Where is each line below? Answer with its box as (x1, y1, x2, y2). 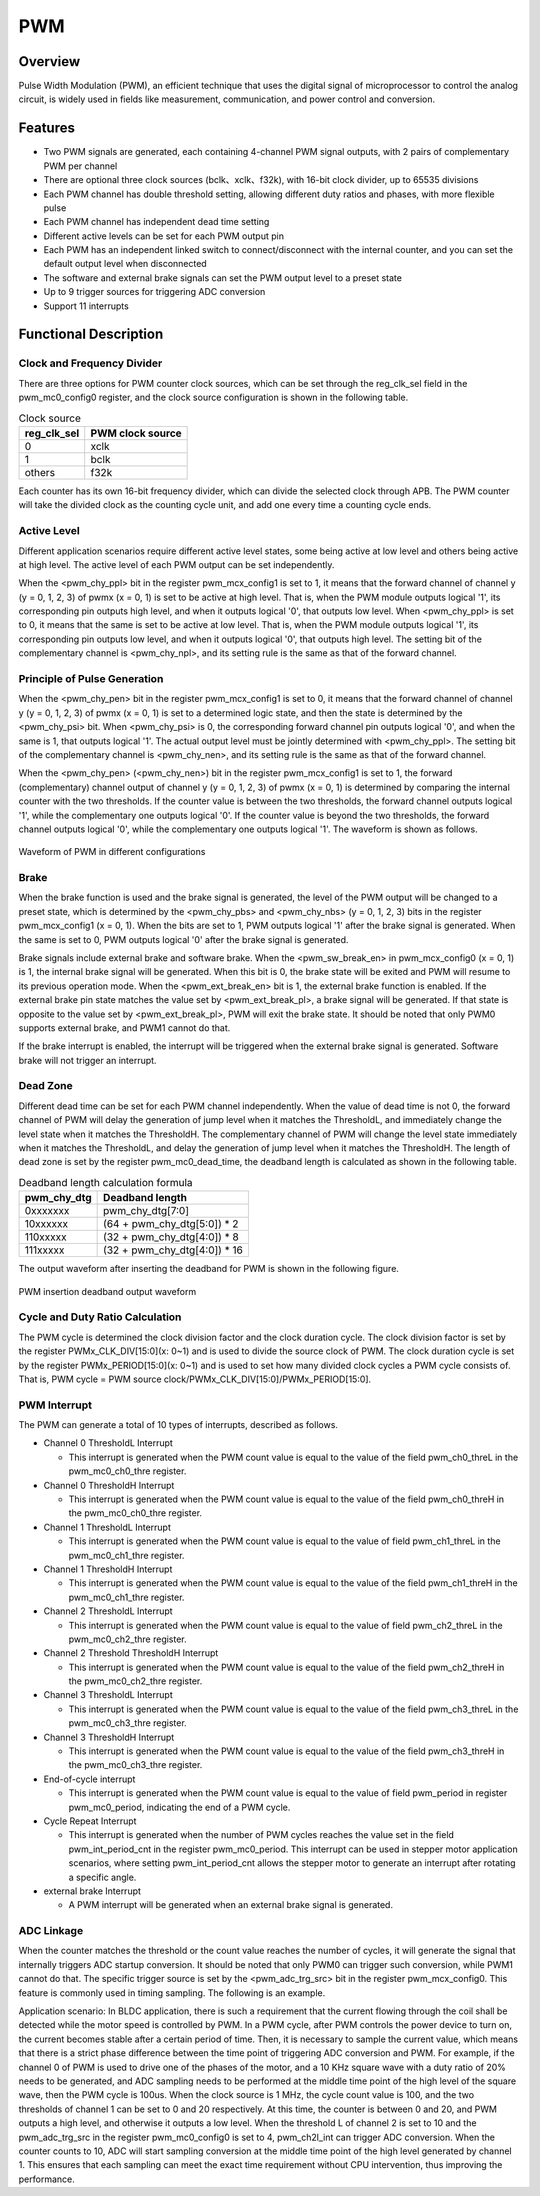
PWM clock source (90, 426, 182, 440)
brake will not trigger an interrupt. (18, 1054, 157, 1066)
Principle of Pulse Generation (18, 672, 164, 685)
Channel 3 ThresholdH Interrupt (43, 1731, 175, 1743)
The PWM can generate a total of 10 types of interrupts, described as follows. (18, 1419, 339, 1431)
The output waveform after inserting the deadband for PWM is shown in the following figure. (18, 1263, 400, 1275)
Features (18, 120, 75, 137)
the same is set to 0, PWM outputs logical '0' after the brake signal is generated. (18, 933, 349, 945)
